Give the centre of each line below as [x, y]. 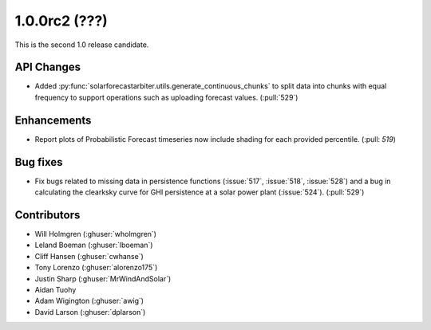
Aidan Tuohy [55, 289]
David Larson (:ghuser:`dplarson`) [90, 312]
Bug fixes [39, 162]
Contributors [47, 215]
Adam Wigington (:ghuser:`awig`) [89, 301]
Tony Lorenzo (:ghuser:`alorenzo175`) [96, 268]
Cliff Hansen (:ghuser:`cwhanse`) [89, 256]
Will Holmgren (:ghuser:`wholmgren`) [96, 234]
